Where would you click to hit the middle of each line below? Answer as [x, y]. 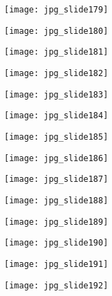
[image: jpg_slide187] [56, 179]
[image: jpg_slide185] [56, 137]
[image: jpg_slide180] [56, 31]
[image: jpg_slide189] [56, 222]
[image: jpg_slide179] [56, 10]
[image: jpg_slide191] [56, 264]
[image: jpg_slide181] [56, 52]
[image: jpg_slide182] [56, 73]
